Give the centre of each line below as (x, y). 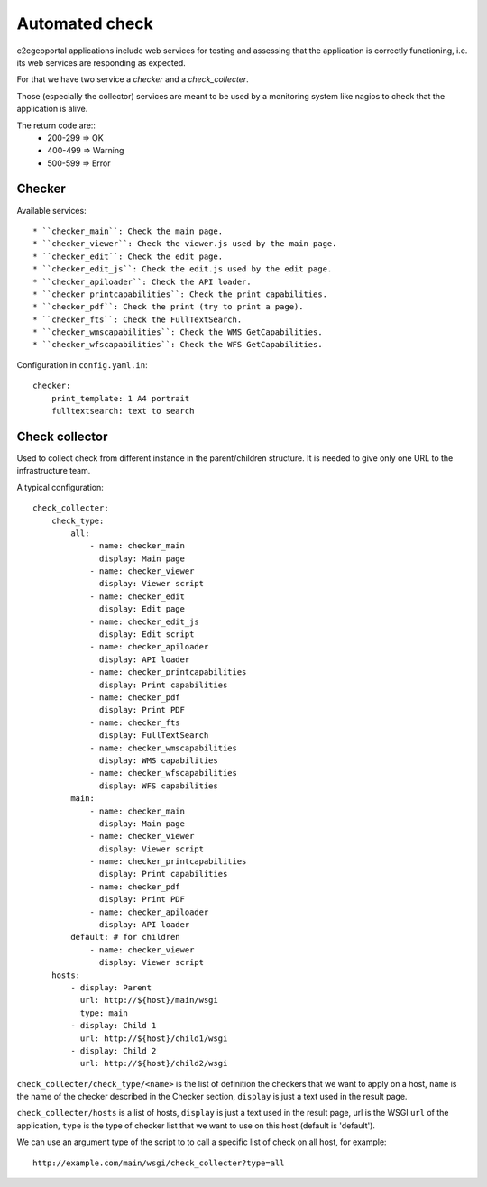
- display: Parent (111, 987)
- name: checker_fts (135, 722)
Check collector (62, 436)
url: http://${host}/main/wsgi (149, 1000)
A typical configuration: (60, 487)
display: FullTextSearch (154, 736)
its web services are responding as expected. (101, 62)
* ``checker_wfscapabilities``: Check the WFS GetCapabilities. (178, 345)
